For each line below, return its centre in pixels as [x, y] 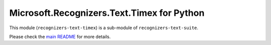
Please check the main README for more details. [60, 37]
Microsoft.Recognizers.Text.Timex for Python [107, 13]
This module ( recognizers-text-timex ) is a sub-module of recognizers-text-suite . [104, 28]
